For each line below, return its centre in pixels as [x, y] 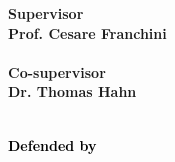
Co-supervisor [57, 71]
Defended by [52, 144]
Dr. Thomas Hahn [72, 91]
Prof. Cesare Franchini [87, 32]
